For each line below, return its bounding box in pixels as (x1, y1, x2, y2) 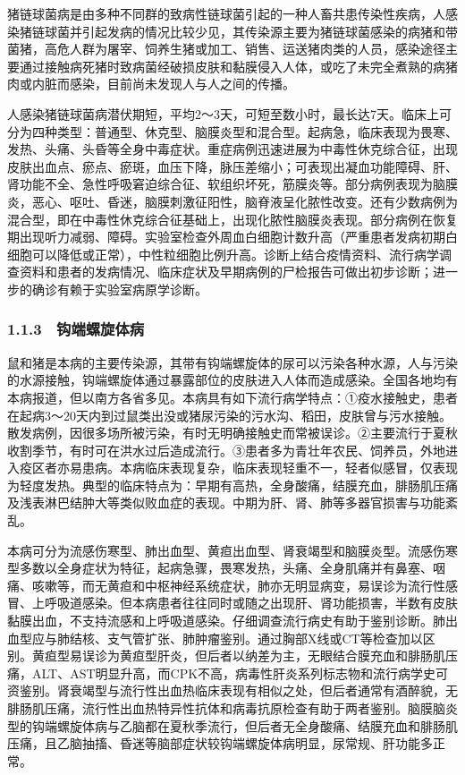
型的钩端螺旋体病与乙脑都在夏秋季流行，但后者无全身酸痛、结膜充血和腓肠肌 (7, 716, 458, 735)
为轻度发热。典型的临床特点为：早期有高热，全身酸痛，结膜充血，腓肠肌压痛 (7, 475, 458, 494)
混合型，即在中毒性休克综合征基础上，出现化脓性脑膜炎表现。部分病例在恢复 (7, 209, 458, 228)
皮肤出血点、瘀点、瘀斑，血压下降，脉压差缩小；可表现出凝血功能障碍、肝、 (7, 157, 458, 175)
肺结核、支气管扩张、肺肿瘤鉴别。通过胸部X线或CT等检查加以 (56, 628, 423, 647)
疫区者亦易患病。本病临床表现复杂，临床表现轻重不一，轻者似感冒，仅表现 (19, 458, 458, 477)
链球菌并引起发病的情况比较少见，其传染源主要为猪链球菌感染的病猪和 (31, 21, 445, 40)
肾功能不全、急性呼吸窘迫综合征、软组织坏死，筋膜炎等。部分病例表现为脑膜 (7, 175, 458, 193)
